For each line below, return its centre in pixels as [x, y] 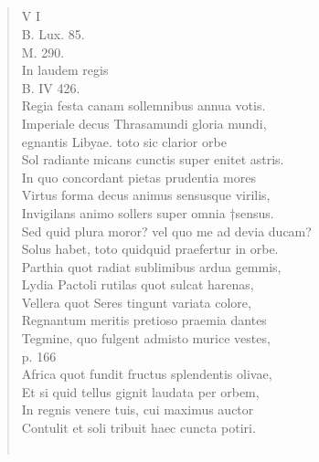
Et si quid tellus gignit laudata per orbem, [140, 391]
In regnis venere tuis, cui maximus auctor [138, 409]
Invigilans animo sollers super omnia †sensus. [148, 212]
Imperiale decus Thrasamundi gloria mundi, [144, 123]
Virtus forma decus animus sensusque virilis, [146, 195]
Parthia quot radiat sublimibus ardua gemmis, [151, 266]
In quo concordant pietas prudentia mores [138, 177]
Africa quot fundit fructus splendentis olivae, [147, 374]
